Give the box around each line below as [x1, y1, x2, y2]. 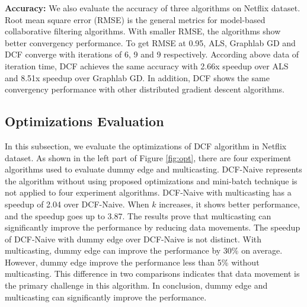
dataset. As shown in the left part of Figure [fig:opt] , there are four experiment [5, 151, 292, 164]
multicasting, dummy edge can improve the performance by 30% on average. [5, 244, 283, 257]
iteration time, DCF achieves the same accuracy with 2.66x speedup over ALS [5, 59, 289, 72]
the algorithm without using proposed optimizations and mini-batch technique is [5, 174, 298, 187]
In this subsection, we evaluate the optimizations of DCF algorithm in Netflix [5, 139, 287, 152]
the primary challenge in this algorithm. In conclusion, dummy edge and [5, 279, 268, 292]
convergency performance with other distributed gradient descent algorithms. [5, 83, 284, 95]
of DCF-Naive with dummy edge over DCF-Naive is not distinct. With [5, 232, 262, 245]
